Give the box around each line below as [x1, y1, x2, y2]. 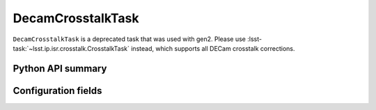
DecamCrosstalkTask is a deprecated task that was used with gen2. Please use [13, 35, 246, 43]
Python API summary [13, 63, 107, 74]
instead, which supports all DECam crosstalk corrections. [131, 44, 295, 52]
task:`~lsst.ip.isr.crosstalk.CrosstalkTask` [13, 44, 130, 52]
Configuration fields [13, 84, 102, 97]
